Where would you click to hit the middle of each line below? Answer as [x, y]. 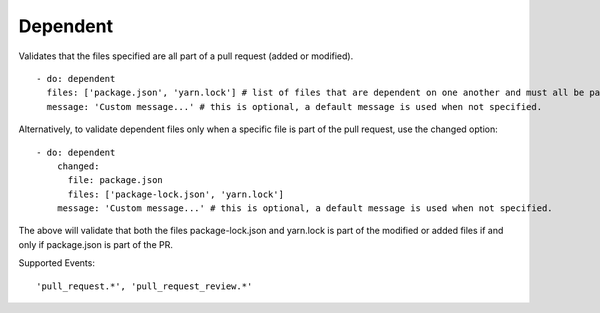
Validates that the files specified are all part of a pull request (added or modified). [186, 56]
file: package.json [115, 180]
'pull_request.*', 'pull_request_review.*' [144, 286]
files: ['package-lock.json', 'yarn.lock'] [176, 194]
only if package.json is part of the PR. [96, 244]
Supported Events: [56, 263]
